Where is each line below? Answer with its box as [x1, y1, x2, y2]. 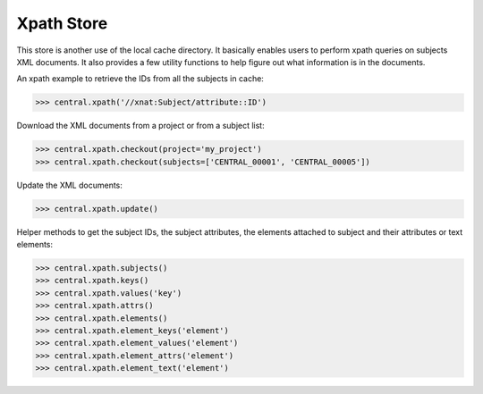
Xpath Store [16, 13, 108, 33]
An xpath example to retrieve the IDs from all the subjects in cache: [16, 73, 264, 84]
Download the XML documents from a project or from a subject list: [16, 121, 265, 131]
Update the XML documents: [16, 180, 123, 190]
